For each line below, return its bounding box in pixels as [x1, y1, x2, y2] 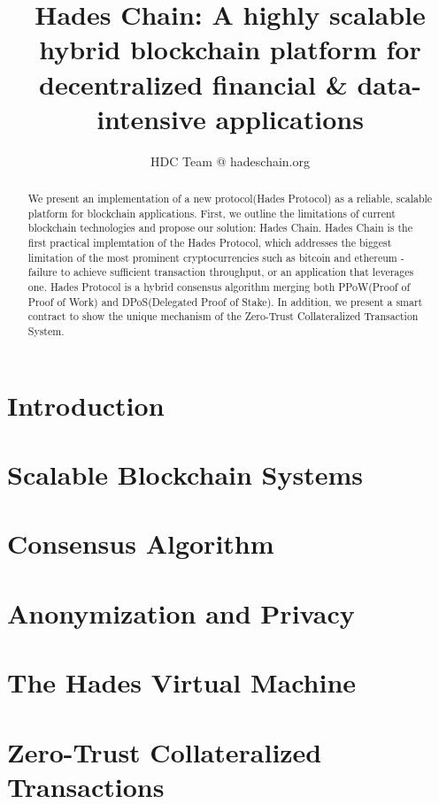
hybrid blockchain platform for [39, 31, 421, 67]
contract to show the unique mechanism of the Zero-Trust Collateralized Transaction [27, 309, 419, 324]
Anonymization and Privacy [7, 594, 355, 631]
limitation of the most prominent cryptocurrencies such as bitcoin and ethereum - [27, 249, 404, 264]
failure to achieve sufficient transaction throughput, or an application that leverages [27, 264, 414, 279]
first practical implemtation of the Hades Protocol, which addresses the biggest [27, 235, 392, 250]
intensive [96, 100, 206, 136]
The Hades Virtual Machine [7, 664, 357, 701]
